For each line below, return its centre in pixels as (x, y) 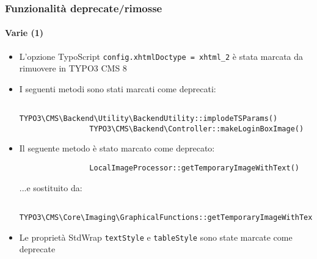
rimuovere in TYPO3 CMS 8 (73, 68)
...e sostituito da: (51, 187)
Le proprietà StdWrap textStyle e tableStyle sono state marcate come (156, 237)
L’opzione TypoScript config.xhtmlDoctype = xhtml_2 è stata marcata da (161, 56)
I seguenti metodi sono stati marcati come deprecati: (118, 88)
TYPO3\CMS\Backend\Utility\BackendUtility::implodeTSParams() (148, 119)
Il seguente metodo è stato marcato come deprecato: (117, 148)
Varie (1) (24, 33)
